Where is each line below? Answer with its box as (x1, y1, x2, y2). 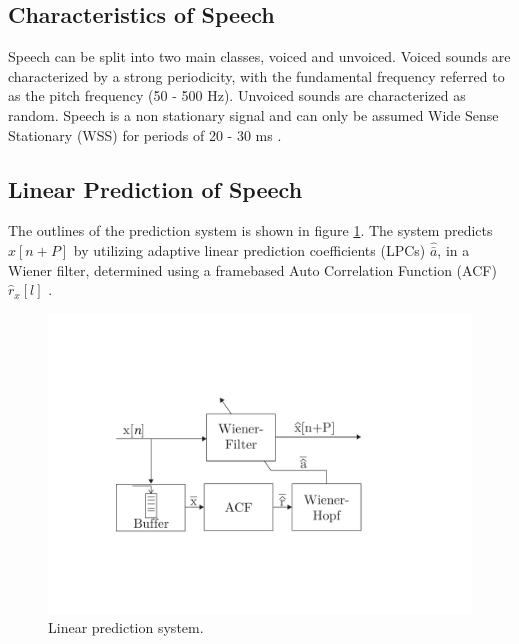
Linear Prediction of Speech (8, 173, 303, 204)
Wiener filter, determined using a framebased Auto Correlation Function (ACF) (8, 259, 497, 280)
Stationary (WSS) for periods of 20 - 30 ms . (8, 124, 282, 145)
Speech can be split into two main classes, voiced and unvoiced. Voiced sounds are (8, 46, 511, 67)
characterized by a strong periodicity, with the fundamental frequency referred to (8, 65, 505, 86)
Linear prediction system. (48, 617, 204, 638)
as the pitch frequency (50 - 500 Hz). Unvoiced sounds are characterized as (8, 85, 466, 106)
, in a (437, 239, 470, 260)
